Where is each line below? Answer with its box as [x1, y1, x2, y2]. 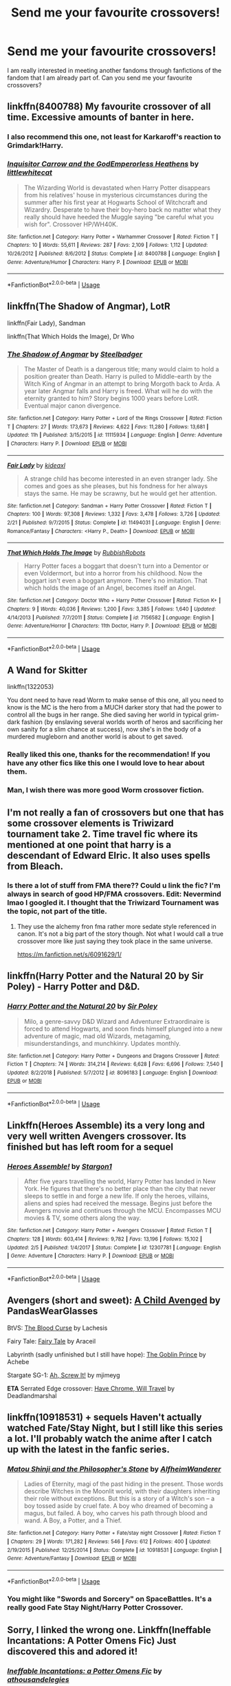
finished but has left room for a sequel [7, 1141, 174, 1153]
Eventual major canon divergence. [23, 401, 122, 410]
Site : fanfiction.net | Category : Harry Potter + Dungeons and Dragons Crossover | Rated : [7, 1052, 220, 1060]
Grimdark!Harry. [7, 141, 64, 151]
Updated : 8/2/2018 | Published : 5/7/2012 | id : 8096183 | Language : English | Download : [7, 1069, 218, 1076]
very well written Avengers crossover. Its [7, 1130, 187, 1142]
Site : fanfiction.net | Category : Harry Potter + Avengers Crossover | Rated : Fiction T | [7, 1227, 212, 1234]
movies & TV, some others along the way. [23, 1214, 142, 1222]
